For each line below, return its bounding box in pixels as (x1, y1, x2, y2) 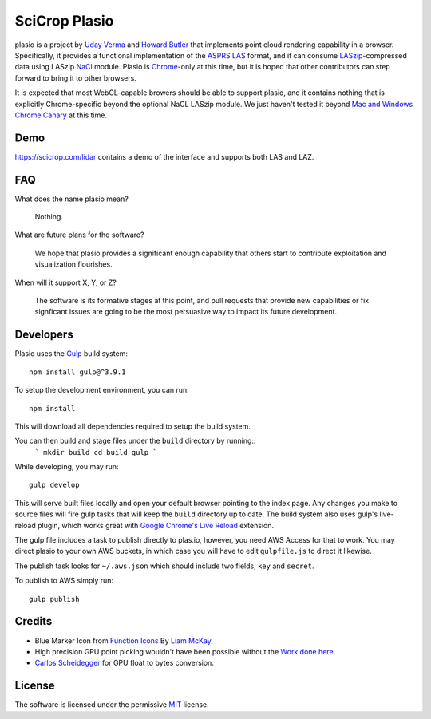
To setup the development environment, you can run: (14, 385, 189, 395)
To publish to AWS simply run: (14, 575, 114, 586)
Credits (14, 614, 53, 628)
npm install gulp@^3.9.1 (29, 367, 126, 377)
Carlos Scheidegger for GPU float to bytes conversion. (34, 658, 215, 668)
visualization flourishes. (34, 259, 113, 269)
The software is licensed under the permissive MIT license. (14, 700, 209, 709)
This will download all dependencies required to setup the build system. (14, 421, 251, 431)
